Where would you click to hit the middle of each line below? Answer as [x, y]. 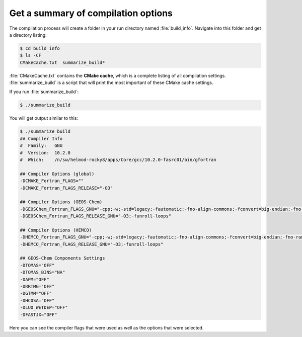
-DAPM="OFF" [35, 279]
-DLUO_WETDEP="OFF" [44, 308]
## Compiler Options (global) [57, 174]
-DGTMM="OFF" [36, 293]
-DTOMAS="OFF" [37, 265]
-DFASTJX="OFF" [39, 315]
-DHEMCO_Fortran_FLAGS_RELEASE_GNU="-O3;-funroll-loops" [92, 244]
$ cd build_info [40, 48]
